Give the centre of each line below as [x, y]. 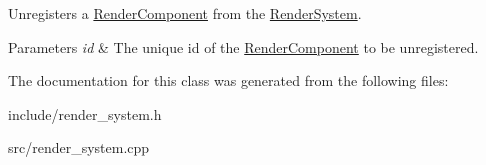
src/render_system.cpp [79, 147]
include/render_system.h [85, 113]
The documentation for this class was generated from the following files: [228, 80]
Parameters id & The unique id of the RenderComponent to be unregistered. [243, 46]
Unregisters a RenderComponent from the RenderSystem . [185, 13]
